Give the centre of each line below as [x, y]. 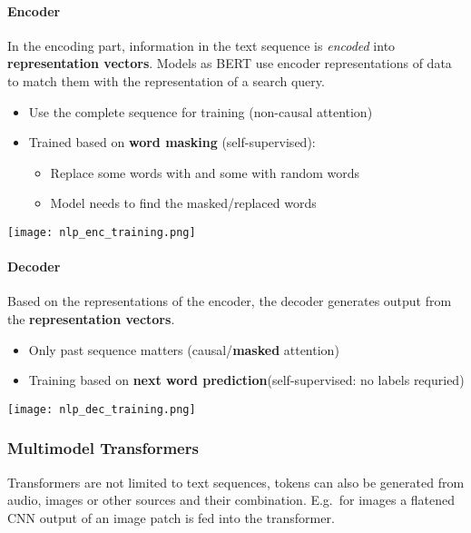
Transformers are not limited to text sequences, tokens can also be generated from [236, 482]
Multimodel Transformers [103, 448]
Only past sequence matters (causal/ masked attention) [184, 349]
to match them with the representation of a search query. [166, 80]
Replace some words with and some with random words [205, 172]
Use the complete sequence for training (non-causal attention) [201, 111]
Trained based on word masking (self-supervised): [172, 142]
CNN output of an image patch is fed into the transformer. [171, 517]
